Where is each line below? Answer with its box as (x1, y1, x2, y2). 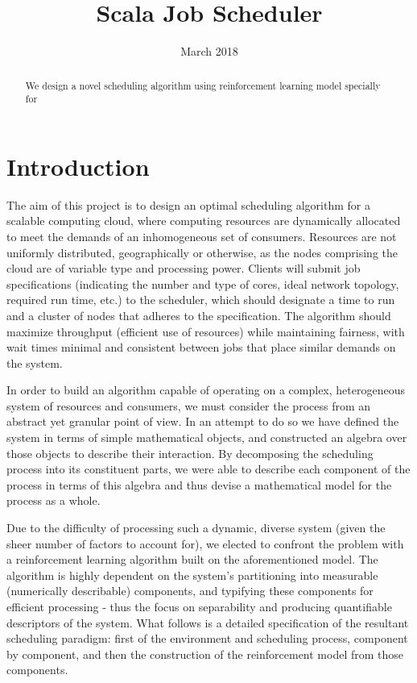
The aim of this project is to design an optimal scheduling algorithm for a (6, 196, 370, 213)
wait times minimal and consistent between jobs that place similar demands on (6, 339, 396, 356)
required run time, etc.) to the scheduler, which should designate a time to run (6, 291, 395, 308)
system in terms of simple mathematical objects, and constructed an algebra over (6, 429, 407, 446)
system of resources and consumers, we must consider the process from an (6, 397, 371, 414)
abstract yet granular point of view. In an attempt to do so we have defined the (6, 413, 399, 430)
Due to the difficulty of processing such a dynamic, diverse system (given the (6, 519, 386, 536)
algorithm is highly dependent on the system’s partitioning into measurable (6, 566, 378, 583)
